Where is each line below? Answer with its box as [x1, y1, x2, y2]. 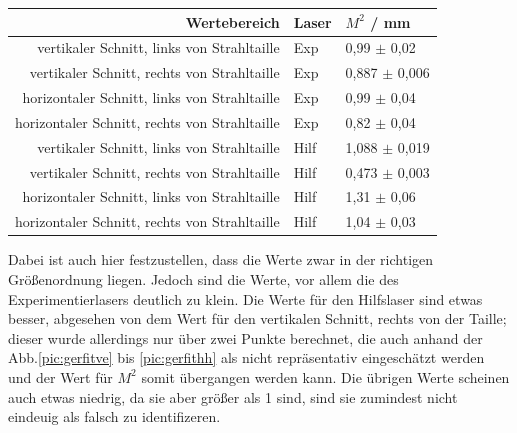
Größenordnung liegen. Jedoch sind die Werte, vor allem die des [8, 268, 399, 289]
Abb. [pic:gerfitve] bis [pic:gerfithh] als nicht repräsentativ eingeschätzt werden [8, 347, 485, 368]
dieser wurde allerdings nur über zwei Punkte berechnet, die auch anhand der [8, 327, 483, 348]
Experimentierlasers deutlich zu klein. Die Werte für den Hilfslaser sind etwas [8, 288, 483, 309]
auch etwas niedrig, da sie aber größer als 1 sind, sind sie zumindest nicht [8, 386, 458, 407]
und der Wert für [8, 366, 113, 387]
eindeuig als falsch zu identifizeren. [8, 406, 221, 427]
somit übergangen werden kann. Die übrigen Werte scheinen [141, 366, 510, 387]
